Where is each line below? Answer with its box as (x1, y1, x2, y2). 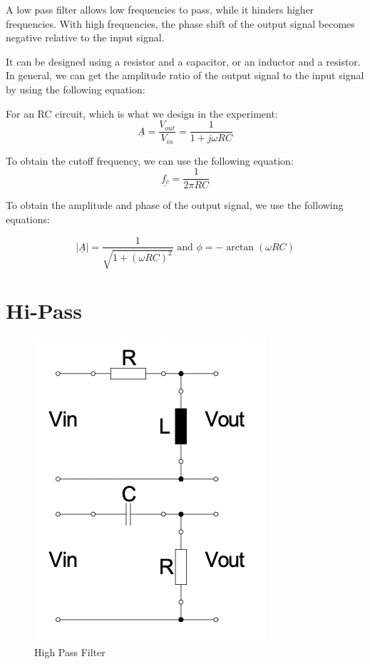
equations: (6, 211, 50, 226)
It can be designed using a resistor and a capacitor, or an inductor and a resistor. (6, 53, 361, 68)
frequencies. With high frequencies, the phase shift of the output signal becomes (6, 16, 355, 31)
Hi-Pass (6, 296, 83, 325)
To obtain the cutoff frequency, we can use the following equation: (6, 153, 294, 168)
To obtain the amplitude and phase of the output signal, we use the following (6, 198, 344, 213)
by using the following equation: (6, 81, 145, 96)
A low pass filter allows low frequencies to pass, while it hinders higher (6, 2, 314, 16)
